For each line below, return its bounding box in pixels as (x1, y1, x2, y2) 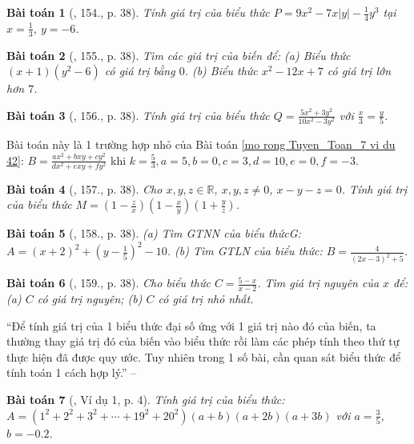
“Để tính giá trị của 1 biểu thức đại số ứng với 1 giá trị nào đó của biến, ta (6, 317, 376, 334)
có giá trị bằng (104, 62, 175, 79)
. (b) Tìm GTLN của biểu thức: (167, 242, 323, 259)
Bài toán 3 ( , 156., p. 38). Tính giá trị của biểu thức (6, 106, 270, 123)
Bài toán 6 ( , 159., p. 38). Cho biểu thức (6, 274, 211, 291)
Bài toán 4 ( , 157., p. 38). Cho (6, 180, 163, 197)
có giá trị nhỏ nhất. (158, 290, 254, 307)
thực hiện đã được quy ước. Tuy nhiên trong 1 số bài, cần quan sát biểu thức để (6, 348, 401, 365)
